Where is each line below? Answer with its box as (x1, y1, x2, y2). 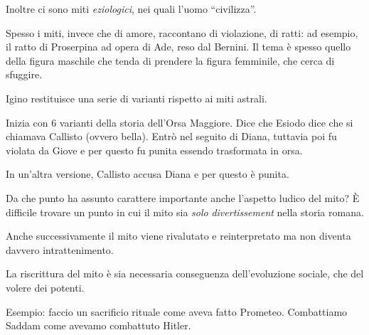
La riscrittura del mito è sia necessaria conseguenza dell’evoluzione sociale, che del (6, 266, 364, 281)
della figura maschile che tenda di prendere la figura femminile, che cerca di (6, 53, 335, 68)
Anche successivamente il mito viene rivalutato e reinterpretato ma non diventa (6, 228, 351, 243)
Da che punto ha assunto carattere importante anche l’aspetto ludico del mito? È (6, 190, 360, 205)
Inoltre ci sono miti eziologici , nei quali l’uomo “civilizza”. (6, 1, 257, 16)
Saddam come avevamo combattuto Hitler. (6, 318, 191, 333)
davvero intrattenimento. (6, 242, 114, 257)
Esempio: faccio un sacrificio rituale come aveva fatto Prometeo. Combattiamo (6, 304, 348, 319)
